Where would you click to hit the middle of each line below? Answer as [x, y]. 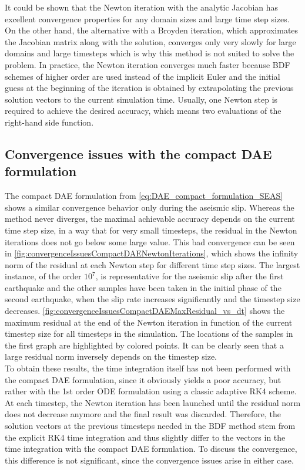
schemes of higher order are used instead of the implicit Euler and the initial [143, 76]
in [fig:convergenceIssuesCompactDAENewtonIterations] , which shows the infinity [152, 253]
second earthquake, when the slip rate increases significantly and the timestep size [152, 299]
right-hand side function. [49, 122]
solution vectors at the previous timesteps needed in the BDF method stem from [150, 425]
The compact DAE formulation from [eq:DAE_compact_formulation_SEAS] [144, 196]
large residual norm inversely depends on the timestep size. [111, 356]
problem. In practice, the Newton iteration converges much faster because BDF [148, 64]
